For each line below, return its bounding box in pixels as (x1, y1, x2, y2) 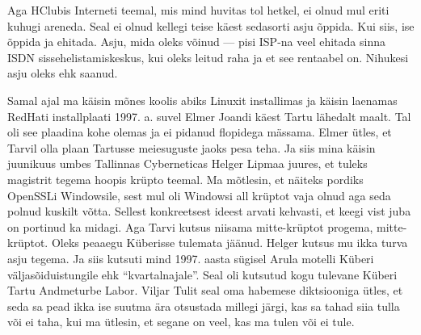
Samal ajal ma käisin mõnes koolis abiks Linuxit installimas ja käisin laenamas (7, 91, 398, 108)
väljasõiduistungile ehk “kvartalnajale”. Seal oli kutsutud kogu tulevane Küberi (7, 266, 398, 283)
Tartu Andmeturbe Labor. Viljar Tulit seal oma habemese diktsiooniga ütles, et (7, 282, 403, 299)
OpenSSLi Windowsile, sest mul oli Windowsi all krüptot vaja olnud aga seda (7, 186, 391, 203)
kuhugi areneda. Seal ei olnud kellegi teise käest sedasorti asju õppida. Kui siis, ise (7, 17, 415, 34)
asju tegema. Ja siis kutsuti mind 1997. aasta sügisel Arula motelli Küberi (7, 249, 374, 266)
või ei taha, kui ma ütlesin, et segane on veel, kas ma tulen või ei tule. (7, 313, 355, 330)
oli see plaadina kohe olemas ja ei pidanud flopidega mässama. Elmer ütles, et (7, 124, 392, 140)
